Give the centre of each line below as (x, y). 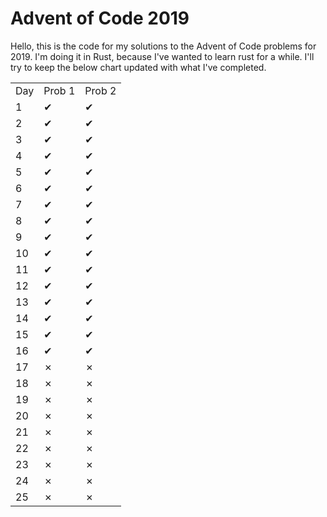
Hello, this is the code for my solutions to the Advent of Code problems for (163, 46)
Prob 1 (59, 90)
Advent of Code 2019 (100, 18)
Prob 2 (100, 90)
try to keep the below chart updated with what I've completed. (138, 67)
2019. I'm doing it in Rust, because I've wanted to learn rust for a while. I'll (162, 56)
